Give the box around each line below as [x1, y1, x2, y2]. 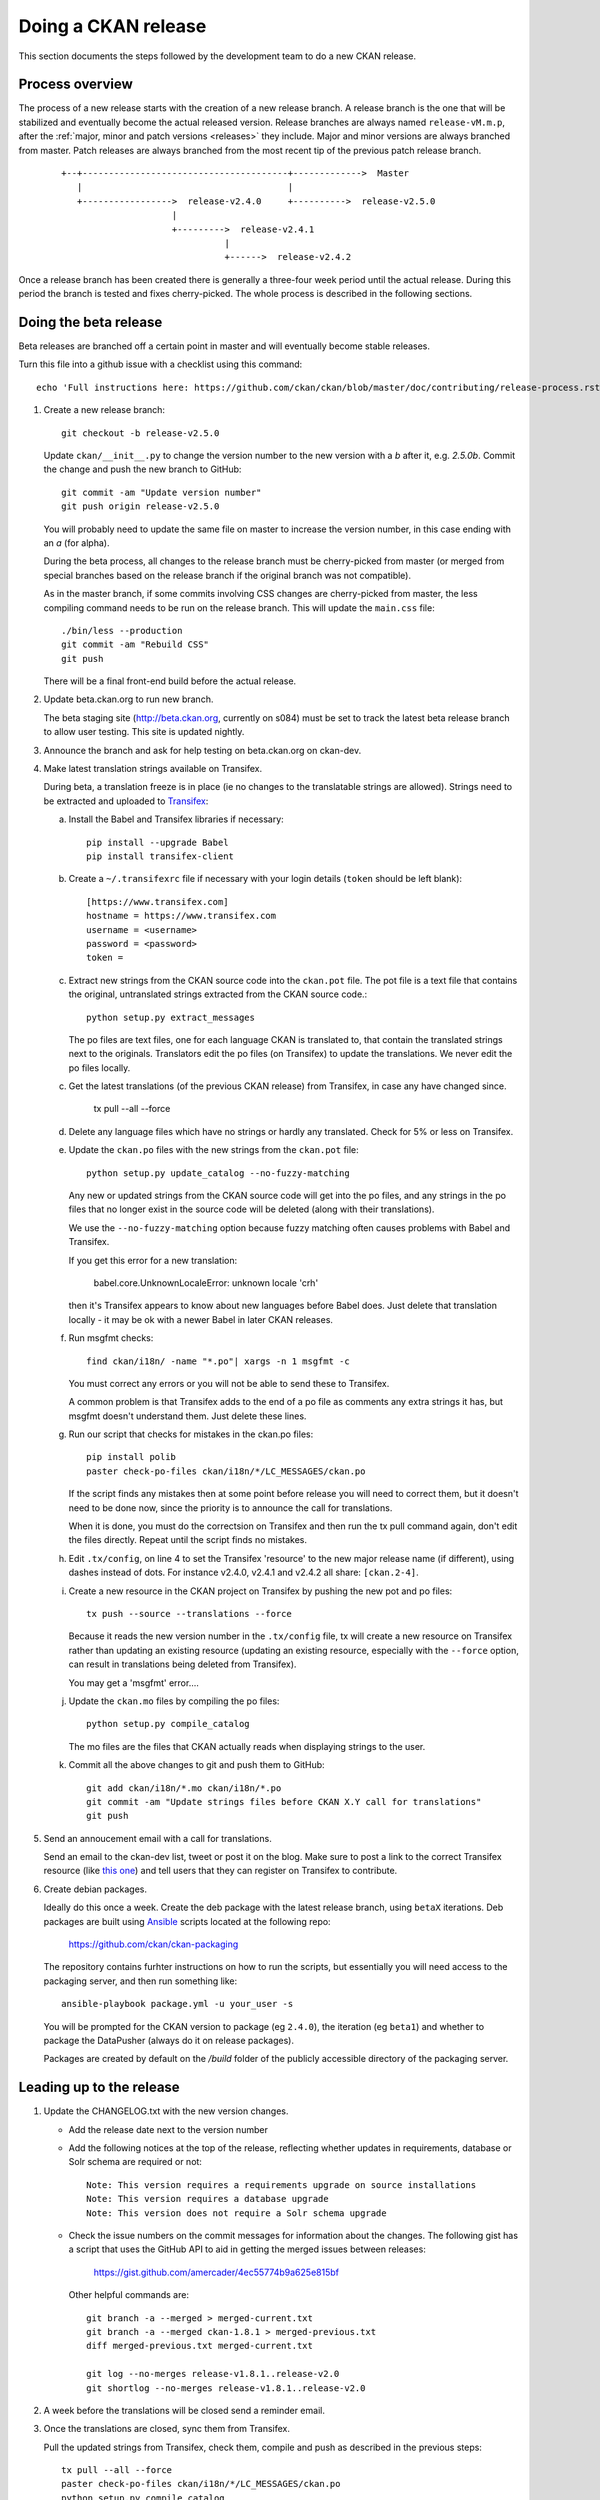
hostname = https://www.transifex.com [86, 910, 277, 922]
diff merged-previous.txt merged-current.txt [86, 2340, 314, 2352]
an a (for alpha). [43, 536, 110, 549]
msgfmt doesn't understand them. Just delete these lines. [68, 1410, 307, 1422]
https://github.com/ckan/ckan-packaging [68, 1938, 239, 1950]
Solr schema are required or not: [68, 2156, 202, 2168]
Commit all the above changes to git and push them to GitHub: [68, 1759, 325, 1771]
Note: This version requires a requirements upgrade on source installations [86, 2179, 477, 2190]
